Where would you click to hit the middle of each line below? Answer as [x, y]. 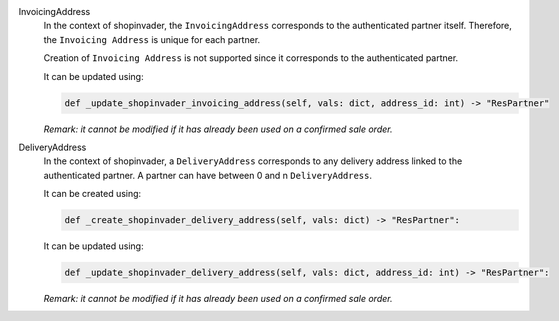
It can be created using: [92, 194]
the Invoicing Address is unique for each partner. [152, 39]
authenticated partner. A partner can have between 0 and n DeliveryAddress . [208, 175]
